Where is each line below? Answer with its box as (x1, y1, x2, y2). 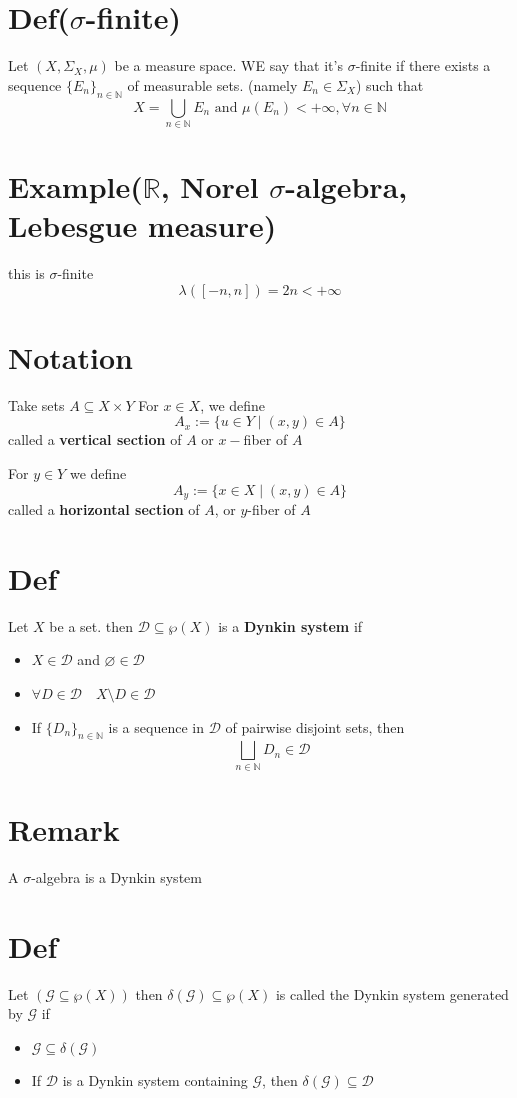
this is (8, 263, 45, 284)
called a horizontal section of (8, 499, 200, 520)
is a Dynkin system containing (62, 1070, 248, 1091)
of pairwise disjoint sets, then (225, 716, 405, 737)
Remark (8, 808, 120, 849)
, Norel (160, 166, 259, 207)
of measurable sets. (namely (127, 74, 298, 95)
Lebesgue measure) (8, 205, 277, 246)
